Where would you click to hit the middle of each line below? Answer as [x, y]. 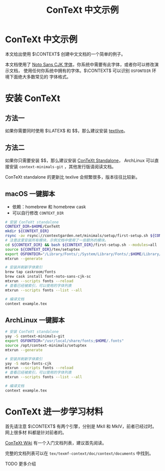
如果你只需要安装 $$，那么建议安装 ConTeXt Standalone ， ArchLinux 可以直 [82, 160]
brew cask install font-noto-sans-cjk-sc [48, 277]
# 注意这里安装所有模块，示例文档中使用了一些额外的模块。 [57, 240]
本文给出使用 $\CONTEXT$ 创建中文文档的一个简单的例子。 [65, 54]
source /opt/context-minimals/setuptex [46, 345]
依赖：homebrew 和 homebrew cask [49, 207]
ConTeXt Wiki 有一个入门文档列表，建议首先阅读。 [56, 443]
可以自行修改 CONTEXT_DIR [38, 213]
